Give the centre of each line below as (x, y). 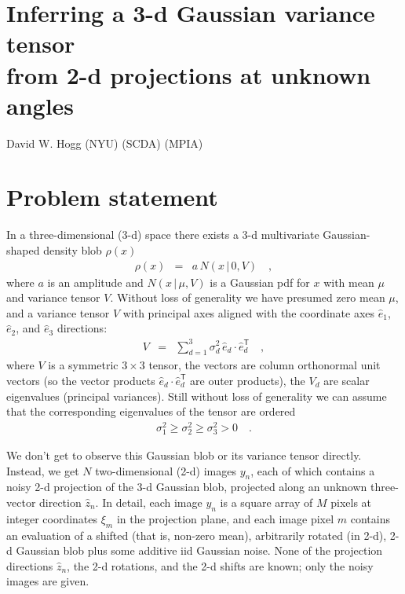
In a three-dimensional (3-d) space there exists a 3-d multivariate (163, 235)
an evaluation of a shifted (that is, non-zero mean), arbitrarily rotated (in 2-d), (197, 535)
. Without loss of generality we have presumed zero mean (248, 297)
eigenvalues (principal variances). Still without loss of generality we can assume (197, 396)
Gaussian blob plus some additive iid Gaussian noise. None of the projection (199, 550)
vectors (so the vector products (81, 380)
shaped (23, 250)
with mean (349, 282)
